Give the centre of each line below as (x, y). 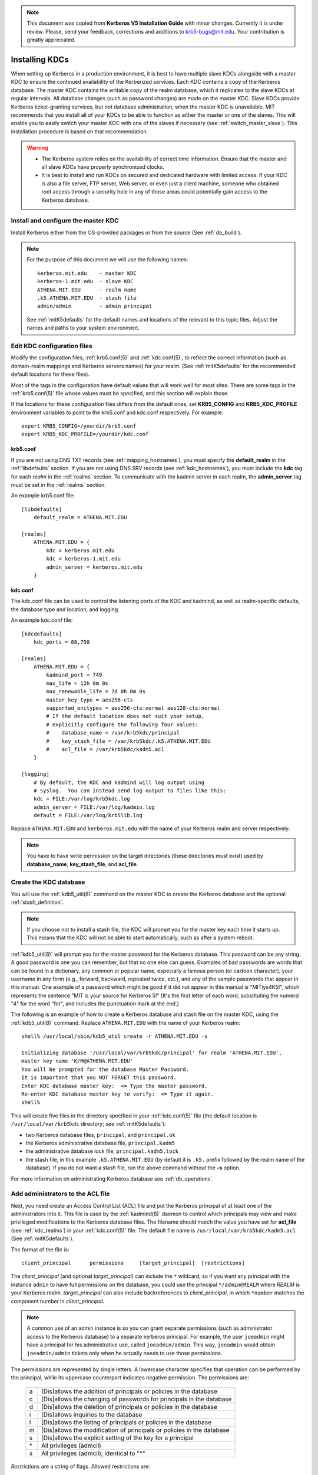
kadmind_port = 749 (74, 675)
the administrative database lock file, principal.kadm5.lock (102, 1151)
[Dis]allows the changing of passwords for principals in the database (137, 1399)
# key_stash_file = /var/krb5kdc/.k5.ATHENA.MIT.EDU (129, 741)
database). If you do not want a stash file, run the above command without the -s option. (133, 1168)
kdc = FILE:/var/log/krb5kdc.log (82, 799)
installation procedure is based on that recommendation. (79, 131)
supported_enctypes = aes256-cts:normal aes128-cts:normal (133, 708)
